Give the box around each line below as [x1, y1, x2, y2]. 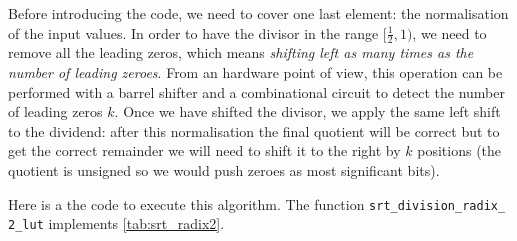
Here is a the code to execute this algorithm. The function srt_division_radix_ [8, 193, 506, 214]
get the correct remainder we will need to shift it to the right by [8, 140, 401, 161]
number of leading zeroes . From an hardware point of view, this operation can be [8, 62, 503, 83]
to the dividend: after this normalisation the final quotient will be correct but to [8, 120, 500, 141]
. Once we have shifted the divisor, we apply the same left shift [114, 101, 501, 122]
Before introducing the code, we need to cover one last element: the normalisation [8, 3, 509, 23]
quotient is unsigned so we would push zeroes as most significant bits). [8, 159, 440, 180]
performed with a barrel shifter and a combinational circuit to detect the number [8, 81, 505, 102]
